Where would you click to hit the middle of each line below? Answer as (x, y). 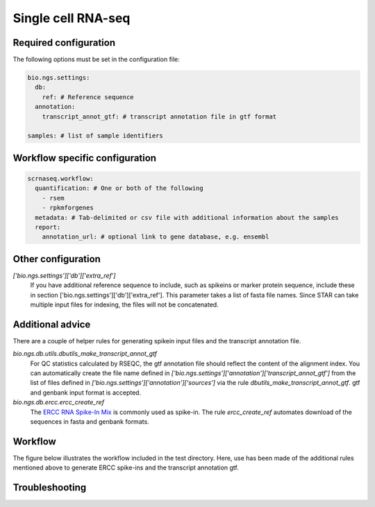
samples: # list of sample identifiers (95, 136)
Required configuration (64, 43)
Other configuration (57, 259)
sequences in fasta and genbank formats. (90, 422)
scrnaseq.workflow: (60, 178)
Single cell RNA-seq (72, 18)
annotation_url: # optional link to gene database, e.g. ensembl (156, 237)
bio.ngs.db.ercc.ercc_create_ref (58, 402)
